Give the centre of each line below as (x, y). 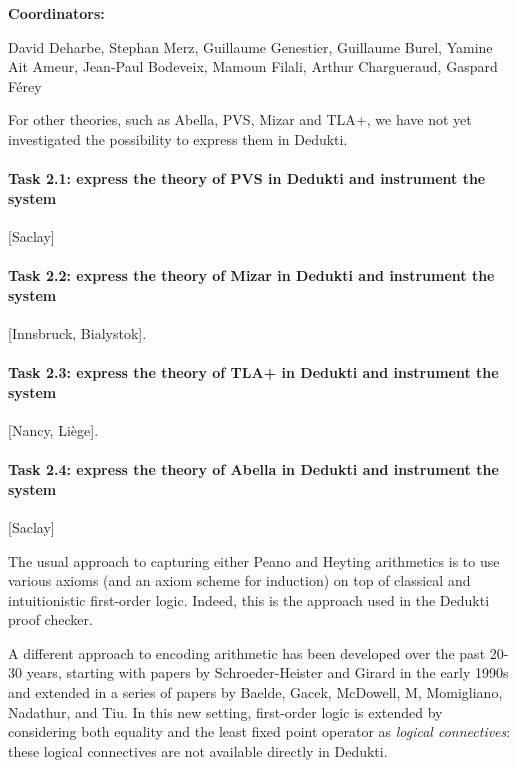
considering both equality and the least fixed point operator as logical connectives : (259, 731)
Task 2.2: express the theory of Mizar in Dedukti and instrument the (251, 275)
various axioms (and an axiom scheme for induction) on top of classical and (239, 580)
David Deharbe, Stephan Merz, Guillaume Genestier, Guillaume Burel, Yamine (250, 46)
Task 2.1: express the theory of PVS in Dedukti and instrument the (247, 178)
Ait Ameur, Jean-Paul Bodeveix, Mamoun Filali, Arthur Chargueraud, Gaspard (253, 66)
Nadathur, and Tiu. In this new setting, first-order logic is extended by (225, 711)
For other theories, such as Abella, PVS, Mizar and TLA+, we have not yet (240, 119)
